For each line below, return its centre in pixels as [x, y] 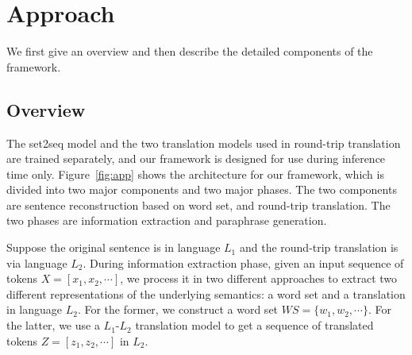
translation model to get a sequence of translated [254, 325]
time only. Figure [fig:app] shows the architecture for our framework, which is [195, 174]
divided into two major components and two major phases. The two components [202, 189]
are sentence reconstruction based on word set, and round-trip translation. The [198, 205]
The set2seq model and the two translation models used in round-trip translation [204, 143]
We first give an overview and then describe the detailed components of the [190, 51]
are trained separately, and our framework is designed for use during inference [196, 158]
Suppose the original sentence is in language [114, 247]
